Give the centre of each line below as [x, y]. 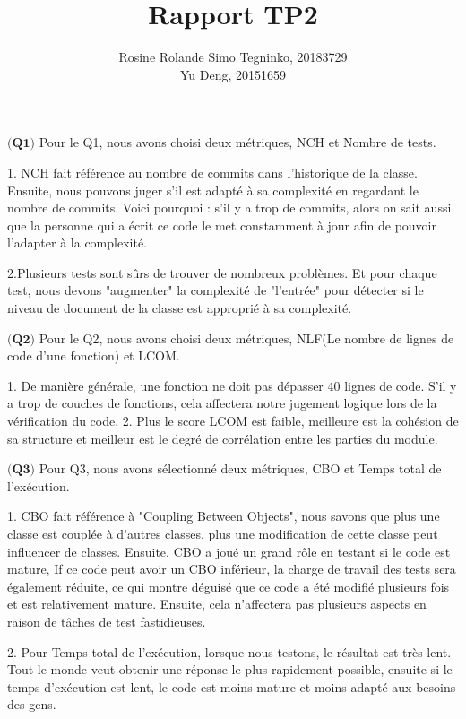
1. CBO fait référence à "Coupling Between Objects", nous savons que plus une [224, 516]
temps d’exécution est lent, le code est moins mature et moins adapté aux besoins [232, 686]
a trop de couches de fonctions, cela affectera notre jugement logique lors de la [222, 403]
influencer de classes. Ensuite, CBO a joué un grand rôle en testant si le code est [229, 551]
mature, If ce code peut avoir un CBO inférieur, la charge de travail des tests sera [232, 569]
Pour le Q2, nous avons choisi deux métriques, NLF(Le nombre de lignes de [246, 338]
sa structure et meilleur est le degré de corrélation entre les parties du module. [223, 438]
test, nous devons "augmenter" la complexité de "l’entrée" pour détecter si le [216, 290]
